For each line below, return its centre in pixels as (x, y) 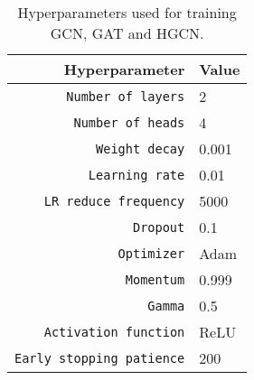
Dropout (159, 227)
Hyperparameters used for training (127, 12)
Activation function (114, 332)
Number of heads (129, 122)
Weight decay (141, 148)
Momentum (155, 279)
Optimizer (151, 253)
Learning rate (136, 175)
